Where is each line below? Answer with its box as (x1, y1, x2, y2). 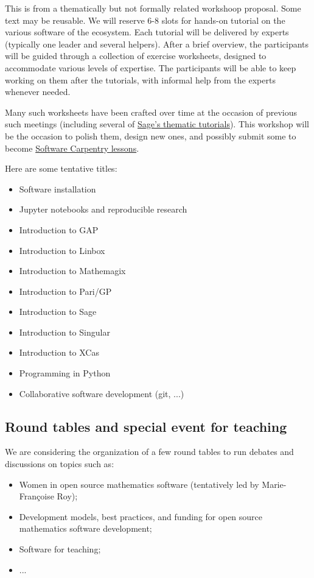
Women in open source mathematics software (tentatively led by (19, 478, 259, 490)
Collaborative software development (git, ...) (19, 387, 184, 400)
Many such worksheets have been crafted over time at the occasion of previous (5, 105, 297, 118)
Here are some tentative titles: (5, 162, 117, 175)
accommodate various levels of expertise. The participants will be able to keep (5, 61, 296, 74)
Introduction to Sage (19, 305, 97, 318)
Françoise (19, 490, 54, 502)
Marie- (262, 478, 287, 490)
